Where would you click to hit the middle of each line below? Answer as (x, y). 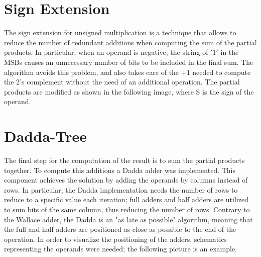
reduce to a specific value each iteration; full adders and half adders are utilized (126, 199)
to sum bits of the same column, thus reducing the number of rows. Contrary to (127, 209)
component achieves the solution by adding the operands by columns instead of (126, 180)
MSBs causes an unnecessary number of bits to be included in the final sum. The (129, 62)
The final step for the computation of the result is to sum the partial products (124, 160)
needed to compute (222, 72)
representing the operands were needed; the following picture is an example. (120, 249)
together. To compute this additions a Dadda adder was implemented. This (120, 170)
